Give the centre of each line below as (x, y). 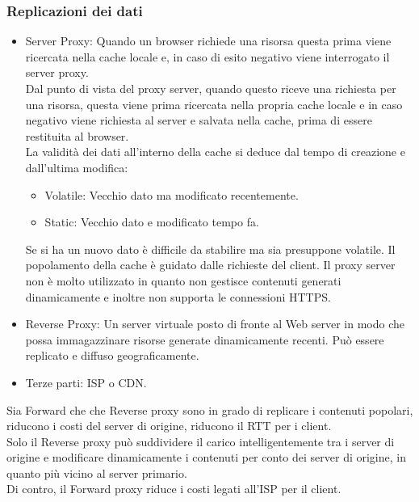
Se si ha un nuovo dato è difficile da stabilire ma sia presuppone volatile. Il (210, 249)
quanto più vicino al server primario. (97, 472)
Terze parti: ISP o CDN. (86, 382)
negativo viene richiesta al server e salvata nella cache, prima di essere (199, 120)
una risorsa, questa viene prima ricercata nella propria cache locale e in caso (214, 104)
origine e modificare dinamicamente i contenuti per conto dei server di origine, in (206, 457)
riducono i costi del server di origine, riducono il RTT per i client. (169, 426)
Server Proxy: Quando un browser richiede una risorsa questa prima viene (208, 41)
